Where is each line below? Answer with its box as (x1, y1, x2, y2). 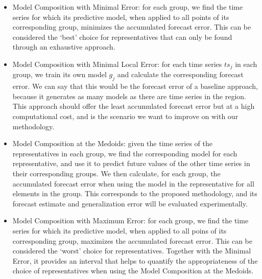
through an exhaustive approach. (12, 41, 115, 52)
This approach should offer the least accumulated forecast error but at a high (12, 101, 255, 111)
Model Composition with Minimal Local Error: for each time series (12, 58, 222, 69)
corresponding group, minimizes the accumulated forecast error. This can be (12, 21, 251, 32)
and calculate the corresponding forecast (117, 69, 244, 80)
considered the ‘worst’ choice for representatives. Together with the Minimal (12, 245, 251, 256)
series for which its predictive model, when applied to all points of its (12, 11, 229, 22)
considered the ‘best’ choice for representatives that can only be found (12, 31, 232, 42)
